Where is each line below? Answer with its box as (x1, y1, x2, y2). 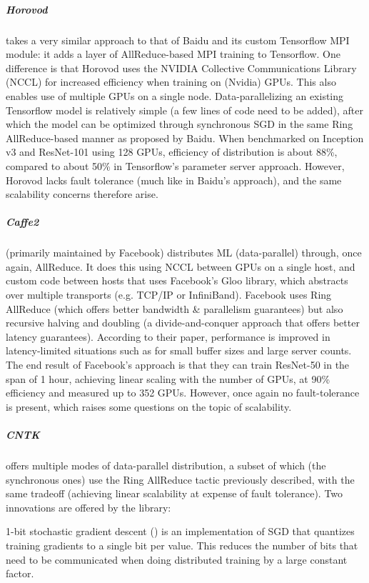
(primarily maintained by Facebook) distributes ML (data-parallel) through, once (6, 245, 362, 260)
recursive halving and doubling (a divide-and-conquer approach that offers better (6, 315, 360, 330)
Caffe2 (6, 214, 39, 229)
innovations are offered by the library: (6, 499, 171, 514)
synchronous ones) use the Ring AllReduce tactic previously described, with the (6, 472, 355, 487)
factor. (6, 566, 34, 581)
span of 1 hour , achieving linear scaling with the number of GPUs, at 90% (6, 371, 330, 386)
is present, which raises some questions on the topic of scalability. (6, 399, 292, 414)
